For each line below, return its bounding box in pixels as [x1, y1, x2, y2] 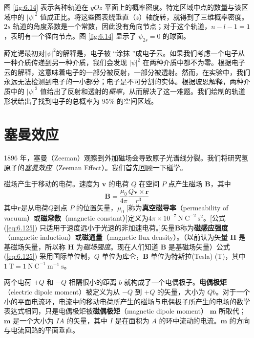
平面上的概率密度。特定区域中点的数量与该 [105, 2, 242, 12]
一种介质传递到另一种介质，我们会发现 [4, 57, 127, 68]
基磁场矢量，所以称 [4, 241, 65, 251]
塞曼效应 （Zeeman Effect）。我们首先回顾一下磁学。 [24, 162, 187, 172]
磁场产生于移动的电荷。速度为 [4, 179, 100, 189]
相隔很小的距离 [68, 277, 117, 287]
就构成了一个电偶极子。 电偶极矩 [124, 277, 227, 287]
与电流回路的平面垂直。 [4, 325, 79, 335]
